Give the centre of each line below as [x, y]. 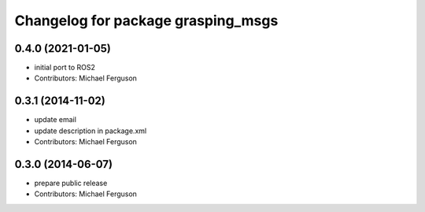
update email [55, 120]
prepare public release [71, 183]
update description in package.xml [91, 131]
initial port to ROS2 [65, 68]
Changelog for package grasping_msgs [146, 20]
